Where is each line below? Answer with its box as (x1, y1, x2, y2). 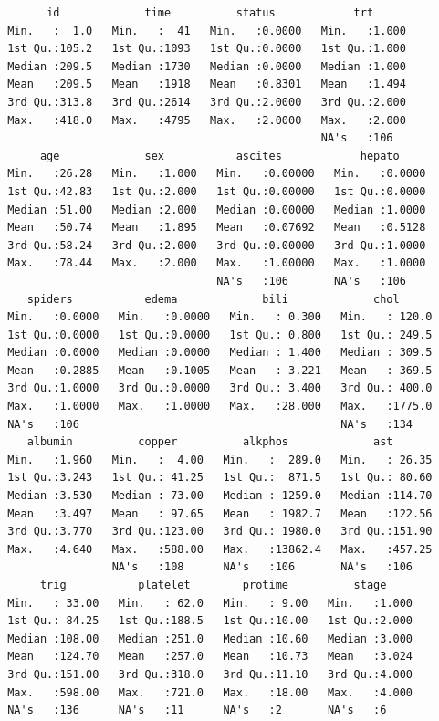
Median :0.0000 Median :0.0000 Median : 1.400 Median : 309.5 (7, 346, 433, 360)
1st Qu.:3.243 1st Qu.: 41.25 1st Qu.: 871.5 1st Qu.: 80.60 (7, 471, 433, 485)
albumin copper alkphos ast (26, 435, 393, 449)
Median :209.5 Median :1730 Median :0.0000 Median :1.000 (7, 59, 406, 73)
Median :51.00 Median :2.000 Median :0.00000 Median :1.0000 (7, 203, 426, 216)
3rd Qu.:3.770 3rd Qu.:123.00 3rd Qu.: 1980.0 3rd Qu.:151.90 (7, 525, 433, 538)
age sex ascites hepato (39, 149, 400, 162)
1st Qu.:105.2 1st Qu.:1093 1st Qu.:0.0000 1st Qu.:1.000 (7, 42, 406, 56)
